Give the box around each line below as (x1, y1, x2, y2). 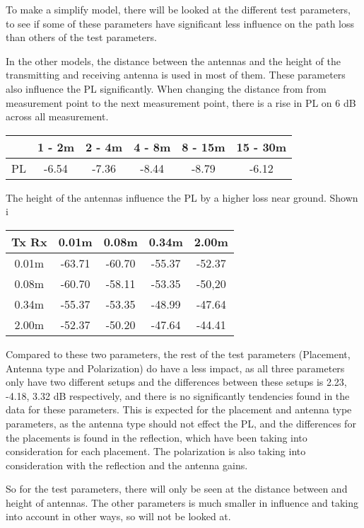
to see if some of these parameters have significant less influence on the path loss (6, 16, 355, 30)
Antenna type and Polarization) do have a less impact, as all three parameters (6, 360, 345, 375)
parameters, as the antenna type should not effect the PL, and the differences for (6, 415, 356, 430)
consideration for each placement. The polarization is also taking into (6, 444, 306, 459)
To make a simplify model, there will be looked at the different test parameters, (6, 2, 351, 16)
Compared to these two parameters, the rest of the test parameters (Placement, (6, 346, 351, 361)
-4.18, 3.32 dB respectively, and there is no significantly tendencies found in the (6, 388, 350, 403)
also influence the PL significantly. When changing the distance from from (6, 81, 327, 96)
